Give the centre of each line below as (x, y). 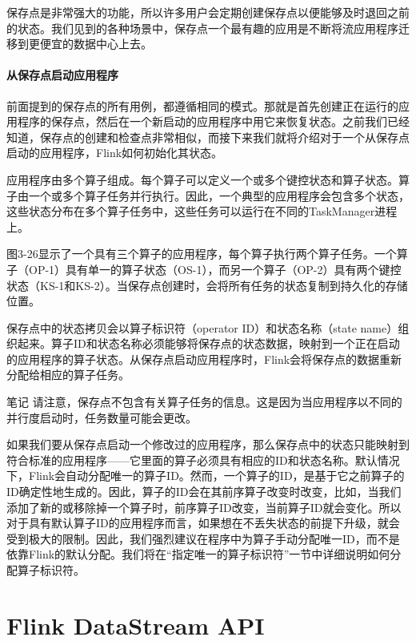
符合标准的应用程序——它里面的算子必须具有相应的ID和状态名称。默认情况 (203, 460)
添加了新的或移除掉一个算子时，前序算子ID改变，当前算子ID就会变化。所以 (204, 507)
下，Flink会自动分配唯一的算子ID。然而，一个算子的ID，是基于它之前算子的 (206, 476)
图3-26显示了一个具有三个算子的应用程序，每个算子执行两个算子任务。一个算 (207, 254)
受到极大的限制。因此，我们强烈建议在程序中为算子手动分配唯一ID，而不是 (203, 538)
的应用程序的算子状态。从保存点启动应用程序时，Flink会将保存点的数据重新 (204, 359)
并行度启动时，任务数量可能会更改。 (102, 417)
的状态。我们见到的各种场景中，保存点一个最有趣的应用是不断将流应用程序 (202, 28)
